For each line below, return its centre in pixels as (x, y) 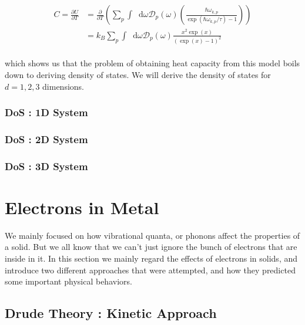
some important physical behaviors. (68, 281)
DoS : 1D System (46, 112)
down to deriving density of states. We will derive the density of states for (138, 75)
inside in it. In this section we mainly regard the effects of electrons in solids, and (151, 258)
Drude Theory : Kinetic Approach (111, 313)
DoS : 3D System (46, 166)
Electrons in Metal (82, 207)
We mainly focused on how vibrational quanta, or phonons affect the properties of (152, 235)
